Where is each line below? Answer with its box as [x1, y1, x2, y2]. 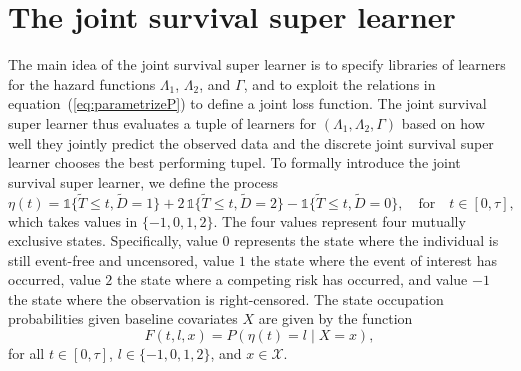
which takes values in [8, 210, 138, 231]
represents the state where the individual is [234, 230, 499, 251]
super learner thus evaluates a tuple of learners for [8, 112, 317, 133]
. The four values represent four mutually [213, 210, 466, 231]
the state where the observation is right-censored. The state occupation [8, 288, 444, 309]
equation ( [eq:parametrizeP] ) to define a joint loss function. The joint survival [8, 93, 487, 114]
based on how [401, 112, 485, 133]
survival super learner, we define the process [8, 171, 278, 192]
